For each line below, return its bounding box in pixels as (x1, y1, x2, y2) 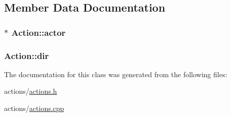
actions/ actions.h (4, 86, 57, 96)
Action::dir (4, 49, 49, 62)
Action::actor (11, 26, 66, 38)
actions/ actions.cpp (4, 103, 64, 113)
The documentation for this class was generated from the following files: (4, 69, 227, 79)
